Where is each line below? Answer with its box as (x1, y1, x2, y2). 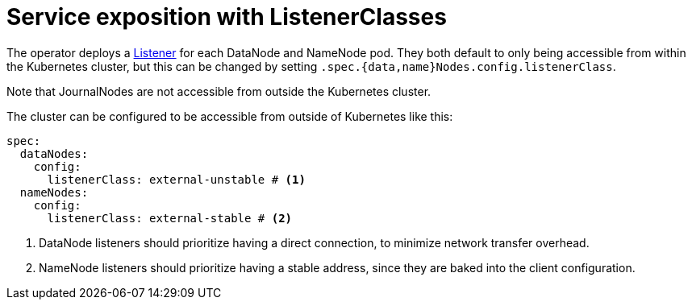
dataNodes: (19, 147, 89, 160)
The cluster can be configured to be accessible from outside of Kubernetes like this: (6, 109, 453, 123)
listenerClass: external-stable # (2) (47, 211, 293, 225)
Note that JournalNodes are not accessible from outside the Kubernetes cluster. (6, 84, 431, 98)
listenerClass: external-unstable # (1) (47, 172, 306, 186)
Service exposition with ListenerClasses (6, 3, 447, 31)
